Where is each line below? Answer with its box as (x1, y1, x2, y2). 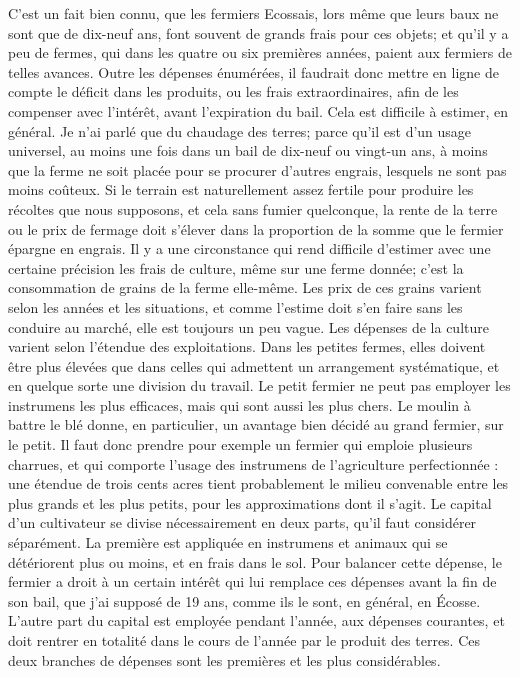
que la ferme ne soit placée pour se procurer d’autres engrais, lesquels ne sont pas (8, 159, 507, 180)
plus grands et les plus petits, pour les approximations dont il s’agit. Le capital (8, 492, 492, 513)
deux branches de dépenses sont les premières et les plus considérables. (8, 649, 441, 670)
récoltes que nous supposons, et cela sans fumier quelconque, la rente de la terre (8, 198, 498, 219)
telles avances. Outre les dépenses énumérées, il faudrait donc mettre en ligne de (8, 61, 499, 82)
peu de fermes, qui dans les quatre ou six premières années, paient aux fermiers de (8, 42, 512, 63)
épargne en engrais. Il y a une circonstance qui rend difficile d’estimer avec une (8, 238, 491, 259)
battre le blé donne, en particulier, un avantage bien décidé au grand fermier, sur (8, 414, 504, 435)
